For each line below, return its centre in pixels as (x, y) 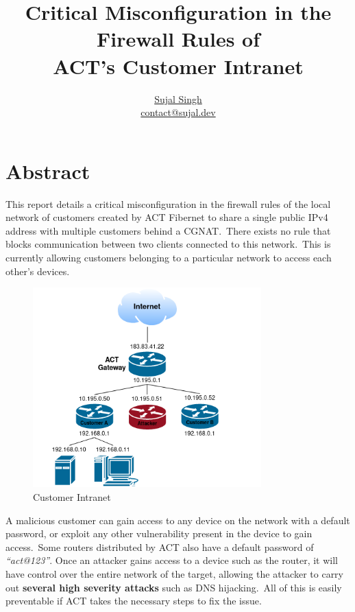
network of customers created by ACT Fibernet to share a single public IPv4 (167, 217)
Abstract (48, 170)
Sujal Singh (178, 98)
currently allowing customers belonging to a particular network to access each (169, 257)
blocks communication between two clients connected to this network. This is (168, 244)
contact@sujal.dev (178, 112)
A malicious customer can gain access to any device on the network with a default (178, 520)
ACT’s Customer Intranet (178, 66)
